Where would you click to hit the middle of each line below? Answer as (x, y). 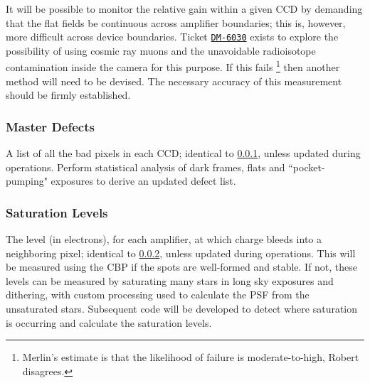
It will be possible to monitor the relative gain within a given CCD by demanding (184, 9)
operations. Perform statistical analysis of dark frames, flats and (146, 167)
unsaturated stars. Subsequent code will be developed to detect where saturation (182, 309)
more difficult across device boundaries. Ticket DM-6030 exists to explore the (172, 37)
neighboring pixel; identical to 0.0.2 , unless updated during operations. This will (181, 253)
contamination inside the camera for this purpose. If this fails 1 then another (173, 66)
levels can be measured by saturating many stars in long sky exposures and (170, 280)
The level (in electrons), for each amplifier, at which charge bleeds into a (164, 239)
